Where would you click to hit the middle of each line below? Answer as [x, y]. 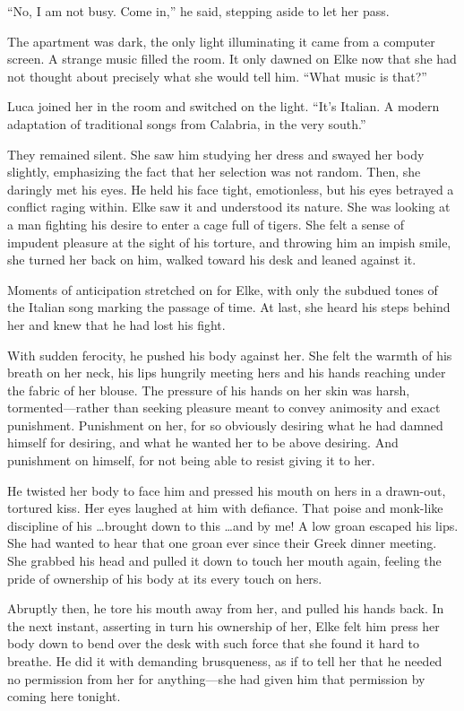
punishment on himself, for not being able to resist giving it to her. [191, 460]
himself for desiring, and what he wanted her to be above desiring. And [203, 442]
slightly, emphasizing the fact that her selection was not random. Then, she [214, 172]
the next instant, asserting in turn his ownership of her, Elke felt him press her [223, 625]
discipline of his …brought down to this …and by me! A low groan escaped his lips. [233, 525]
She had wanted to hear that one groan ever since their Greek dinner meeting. [222, 543]
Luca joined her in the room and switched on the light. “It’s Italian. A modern [223, 106]
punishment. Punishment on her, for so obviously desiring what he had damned [225, 425]
